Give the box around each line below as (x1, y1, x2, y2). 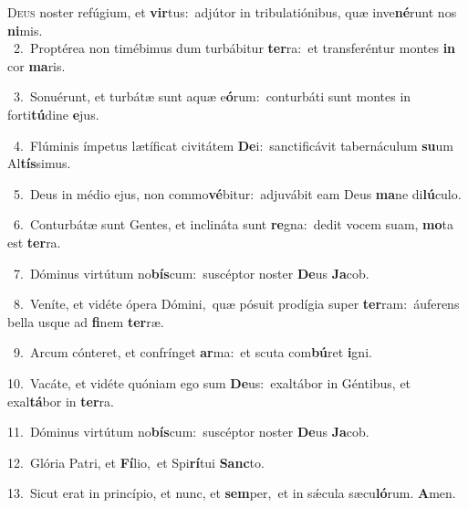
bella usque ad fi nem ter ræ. (7, 312, 164, 331)
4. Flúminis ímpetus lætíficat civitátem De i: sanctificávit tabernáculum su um (13, 135, 454, 154)
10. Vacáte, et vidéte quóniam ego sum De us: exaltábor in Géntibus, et (7, 373, 411, 392)
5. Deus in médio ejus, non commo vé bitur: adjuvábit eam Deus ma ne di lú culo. (13, 184, 462, 203)
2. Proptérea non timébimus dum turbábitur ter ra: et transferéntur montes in (13, 38, 456, 58)
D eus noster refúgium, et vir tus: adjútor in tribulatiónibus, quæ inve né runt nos (7, 3, 457, 21)
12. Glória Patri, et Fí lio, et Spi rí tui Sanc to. (7, 452, 265, 471)
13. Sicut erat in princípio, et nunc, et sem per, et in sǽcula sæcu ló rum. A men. (7, 483, 456, 503)
